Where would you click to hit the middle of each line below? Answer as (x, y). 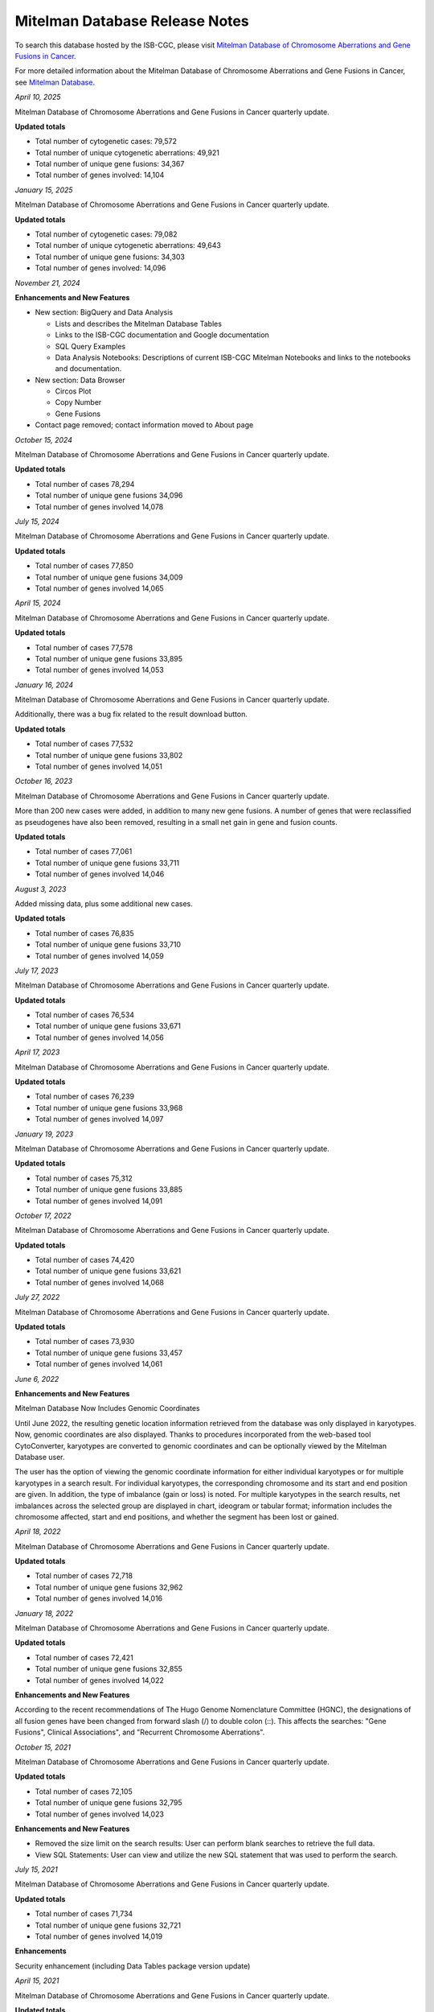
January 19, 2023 (44, 1134)
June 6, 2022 (37, 1379)
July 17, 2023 (37, 971)
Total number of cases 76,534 (85, 1015)
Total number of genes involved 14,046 (100, 874)
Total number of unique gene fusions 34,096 (109, 496)
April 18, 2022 (38, 1532)
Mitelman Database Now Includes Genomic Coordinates (107, 1408)
